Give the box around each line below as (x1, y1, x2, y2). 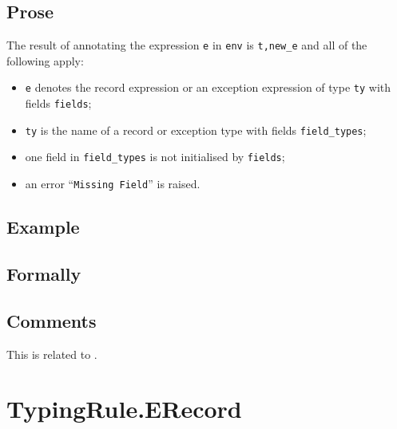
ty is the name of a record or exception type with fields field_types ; (25, 121, 367, 138)
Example (6, 214, 80, 239)
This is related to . (6, 345, 97, 362)
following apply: (6, 52, 84, 69)
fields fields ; (25, 95, 92, 112)
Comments (6, 308, 97, 333)
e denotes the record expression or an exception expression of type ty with (25, 79, 391, 96)
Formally (6, 261, 81, 285)
